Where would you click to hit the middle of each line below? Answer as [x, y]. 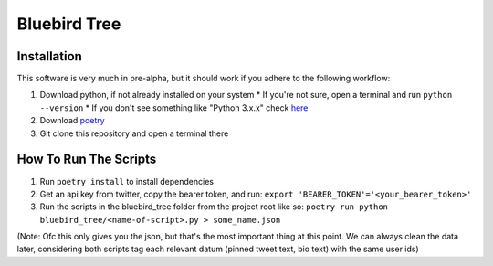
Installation [49, 56]
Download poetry [72, 121]
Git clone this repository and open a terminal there [134, 133]
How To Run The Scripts [87, 160]
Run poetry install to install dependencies [127, 181]
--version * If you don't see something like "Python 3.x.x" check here [174, 107]
